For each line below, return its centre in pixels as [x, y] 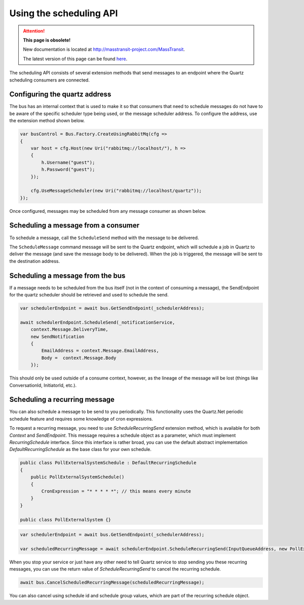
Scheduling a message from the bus [67, 275]
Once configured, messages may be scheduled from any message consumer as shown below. [108, 211]
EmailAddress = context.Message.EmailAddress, [100, 351]
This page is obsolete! [47, 40]
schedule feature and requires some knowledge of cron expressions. [81, 419]
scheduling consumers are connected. [49, 80]
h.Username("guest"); [68, 162]
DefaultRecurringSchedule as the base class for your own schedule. [81, 449]
